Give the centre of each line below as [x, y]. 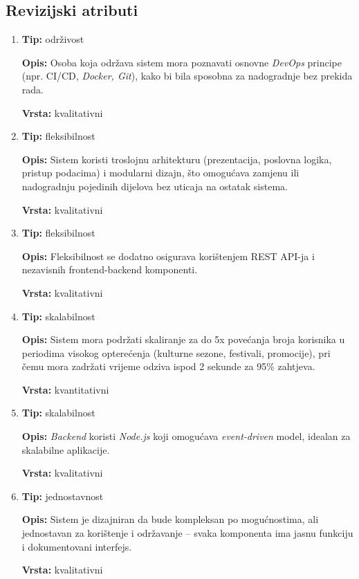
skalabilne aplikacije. [66, 449]
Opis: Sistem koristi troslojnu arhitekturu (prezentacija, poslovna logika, [177, 159]
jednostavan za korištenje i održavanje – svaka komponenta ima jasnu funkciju [187, 533]
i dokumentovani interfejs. [77, 546]
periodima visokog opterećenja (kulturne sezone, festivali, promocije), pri [176, 352]
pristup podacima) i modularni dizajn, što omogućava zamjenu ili [160, 173]
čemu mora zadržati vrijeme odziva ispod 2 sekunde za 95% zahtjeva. [168, 366]
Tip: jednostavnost [63, 496]
